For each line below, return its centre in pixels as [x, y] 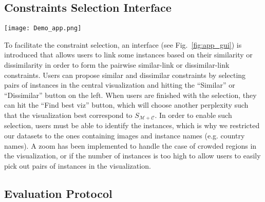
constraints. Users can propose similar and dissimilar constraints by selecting [125, 75]
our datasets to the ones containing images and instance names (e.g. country [125, 136]
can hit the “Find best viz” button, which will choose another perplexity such [126, 105]
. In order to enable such [193, 115]
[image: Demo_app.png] [43, 28]
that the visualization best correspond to [68, 115]
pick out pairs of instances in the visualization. [78, 165]
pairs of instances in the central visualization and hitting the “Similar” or [120, 85]
